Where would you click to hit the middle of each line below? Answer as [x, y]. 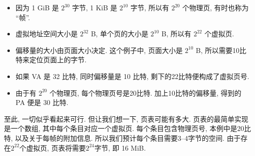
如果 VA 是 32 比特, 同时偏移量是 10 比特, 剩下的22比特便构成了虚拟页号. [132, 76]
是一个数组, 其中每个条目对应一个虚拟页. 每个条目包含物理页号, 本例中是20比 [127, 128]
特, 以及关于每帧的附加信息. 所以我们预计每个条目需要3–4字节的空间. [114, 138]
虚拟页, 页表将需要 [56, 147]
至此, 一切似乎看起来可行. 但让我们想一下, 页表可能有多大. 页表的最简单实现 [126, 118]
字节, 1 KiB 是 [95, 7]
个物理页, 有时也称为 [215, 7]
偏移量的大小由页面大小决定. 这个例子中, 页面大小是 [99, 50]
